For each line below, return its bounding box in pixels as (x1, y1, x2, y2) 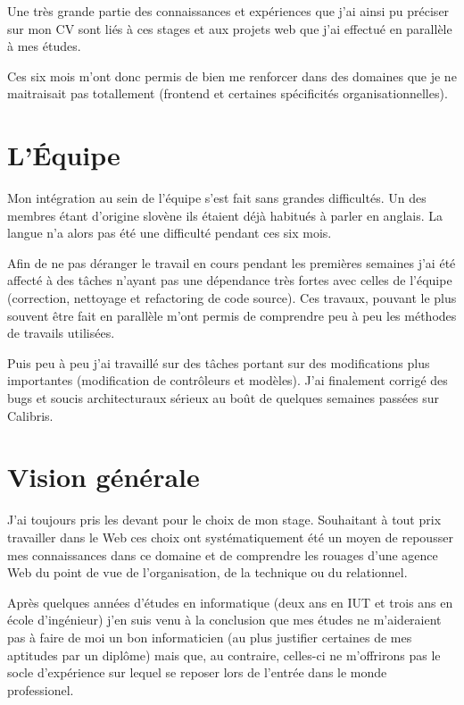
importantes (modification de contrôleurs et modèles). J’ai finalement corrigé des (7, 371, 448, 390)
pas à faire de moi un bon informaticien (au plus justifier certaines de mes (7, 627, 412, 646)
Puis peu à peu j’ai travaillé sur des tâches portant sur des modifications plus (7, 353, 430, 372)
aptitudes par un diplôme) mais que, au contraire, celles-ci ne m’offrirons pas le (7, 645, 441, 664)
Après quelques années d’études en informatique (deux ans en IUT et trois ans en (7, 592, 453, 611)
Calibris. (7, 406, 54, 424)
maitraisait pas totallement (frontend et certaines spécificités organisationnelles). (7, 84, 448, 103)
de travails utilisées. (7, 323, 115, 342)
